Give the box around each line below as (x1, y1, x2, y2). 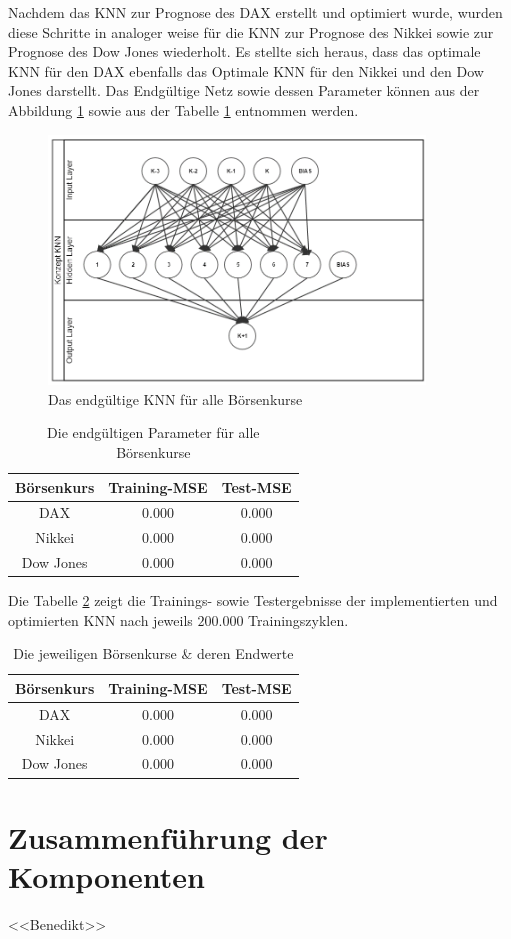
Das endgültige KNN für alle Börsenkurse (48, 388, 303, 409)
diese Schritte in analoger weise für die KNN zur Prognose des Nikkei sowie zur (8, 21, 494, 42)
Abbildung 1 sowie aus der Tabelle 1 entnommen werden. (8, 99, 359, 120)
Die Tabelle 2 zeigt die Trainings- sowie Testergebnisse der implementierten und (8, 590, 498, 611)
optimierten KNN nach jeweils (8, 609, 193, 630)
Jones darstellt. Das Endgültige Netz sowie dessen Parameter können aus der (8, 80, 480, 101)
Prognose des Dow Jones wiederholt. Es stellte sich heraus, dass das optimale (8, 41, 481, 62)
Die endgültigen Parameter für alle (47, 422, 260, 443)
